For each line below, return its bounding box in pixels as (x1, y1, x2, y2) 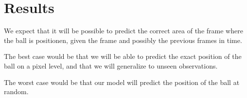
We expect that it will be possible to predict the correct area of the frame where (4, 26, 243, 36)
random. (4, 86, 29, 97)
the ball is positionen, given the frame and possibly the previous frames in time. (4, 35, 242, 45)
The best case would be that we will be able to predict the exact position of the (4, 51, 242, 61)
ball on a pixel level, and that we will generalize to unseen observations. (4, 60, 218, 70)
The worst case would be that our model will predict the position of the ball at (4, 77, 240, 87)
